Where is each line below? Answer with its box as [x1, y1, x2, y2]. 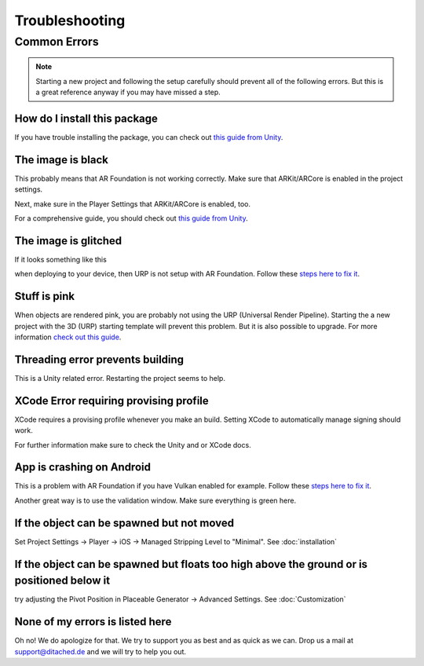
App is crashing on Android [14, 460, 151, 474]
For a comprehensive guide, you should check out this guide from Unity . [14, 213, 248, 223]
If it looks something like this [14, 254, 108, 264]
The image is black [14, 153, 109, 166]
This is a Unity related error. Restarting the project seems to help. [14, 373, 225, 382]
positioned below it [14, 574, 110, 587]
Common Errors [14, 35, 99, 49]
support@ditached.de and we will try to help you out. [14, 646, 186, 656]
